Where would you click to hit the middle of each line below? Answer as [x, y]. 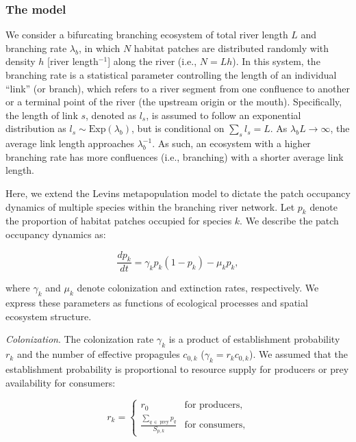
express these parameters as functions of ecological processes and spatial [157, 303]
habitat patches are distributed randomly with [231, 48]
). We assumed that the [298, 354]
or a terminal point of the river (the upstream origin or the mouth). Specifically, [174, 102]
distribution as [36, 128]
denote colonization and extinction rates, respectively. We [198, 288]
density [21, 61]
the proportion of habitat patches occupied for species [119, 221]
